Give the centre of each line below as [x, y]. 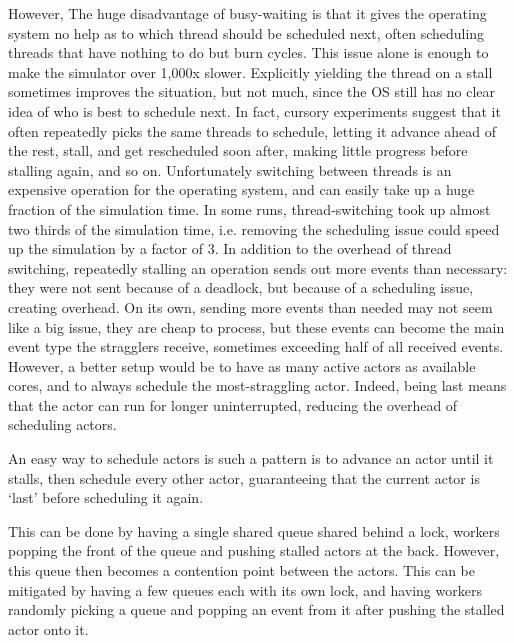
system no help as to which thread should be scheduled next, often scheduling [246, 32]
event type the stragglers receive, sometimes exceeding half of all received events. [256, 346]
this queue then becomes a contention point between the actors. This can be [241, 570]
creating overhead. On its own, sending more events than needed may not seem [250, 306]
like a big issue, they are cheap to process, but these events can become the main [256, 326]
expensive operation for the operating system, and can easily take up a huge [241, 189]
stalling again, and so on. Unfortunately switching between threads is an [230, 169]
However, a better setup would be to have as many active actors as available [242, 365]
